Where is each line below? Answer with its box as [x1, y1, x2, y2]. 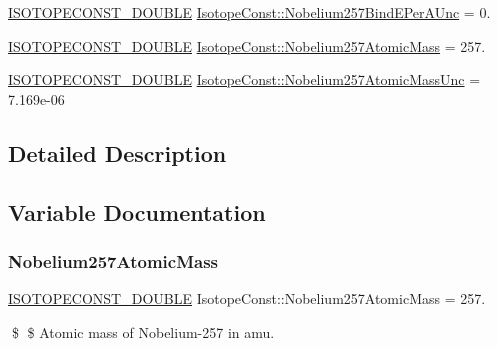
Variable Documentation [8, 196, 266, 227]
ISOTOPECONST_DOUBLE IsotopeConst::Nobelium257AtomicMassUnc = [8, 69, 481, 90]
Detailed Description [8, 137, 227, 168]
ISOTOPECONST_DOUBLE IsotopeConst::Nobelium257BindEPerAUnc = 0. [8, 2, 491, 22]
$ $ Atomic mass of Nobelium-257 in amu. [11, 321, 275, 342]
